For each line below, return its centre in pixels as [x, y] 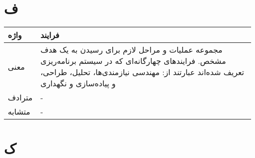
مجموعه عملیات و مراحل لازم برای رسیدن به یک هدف [131, 50]
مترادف [20, 98]
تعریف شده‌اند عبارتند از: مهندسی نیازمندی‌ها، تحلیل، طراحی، [142, 72]
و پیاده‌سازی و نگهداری [78, 83]
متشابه [19, 112]
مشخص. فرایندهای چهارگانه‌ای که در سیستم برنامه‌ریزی [133, 61]
